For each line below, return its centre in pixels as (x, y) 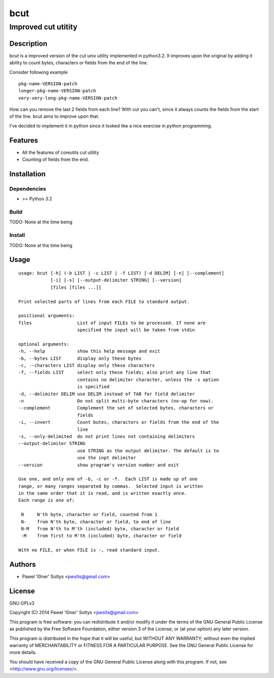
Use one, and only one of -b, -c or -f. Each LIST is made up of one (108, 479)
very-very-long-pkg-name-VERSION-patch (68, 98)
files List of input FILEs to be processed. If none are (112, 323)
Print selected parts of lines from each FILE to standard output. (104, 301)
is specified (93, 387)
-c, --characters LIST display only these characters (87, 366)
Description (28, 43)
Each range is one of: (47, 500)
